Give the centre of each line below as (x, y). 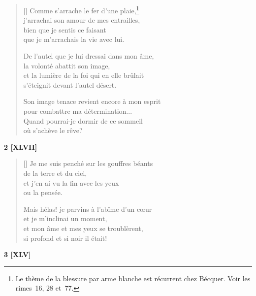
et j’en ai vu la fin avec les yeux (71, 182)
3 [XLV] (17, 254)
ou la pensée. (43, 192)
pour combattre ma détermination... (78, 111)
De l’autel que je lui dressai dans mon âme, (89, 56)
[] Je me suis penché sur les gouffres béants (88, 163)
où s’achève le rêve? (53, 130)
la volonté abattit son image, (67, 65)
